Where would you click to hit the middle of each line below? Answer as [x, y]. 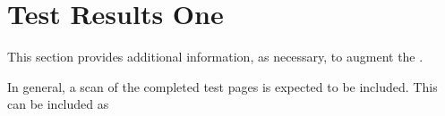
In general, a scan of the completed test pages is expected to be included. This [222, 86]
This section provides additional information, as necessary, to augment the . [215, 57]
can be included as [58, 104]
